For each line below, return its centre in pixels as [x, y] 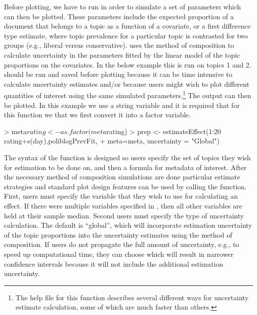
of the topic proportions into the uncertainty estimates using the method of [118, 234]
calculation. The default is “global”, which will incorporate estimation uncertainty [128, 225]
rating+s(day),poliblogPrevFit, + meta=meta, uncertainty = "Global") [112, 141]
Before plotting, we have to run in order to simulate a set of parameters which [123, 6]
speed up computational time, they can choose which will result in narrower [119, 254]
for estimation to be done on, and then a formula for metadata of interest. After [125, 167]
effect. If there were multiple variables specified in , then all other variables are [123, 205]
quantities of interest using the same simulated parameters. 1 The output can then [128, 94]
